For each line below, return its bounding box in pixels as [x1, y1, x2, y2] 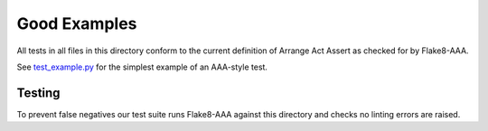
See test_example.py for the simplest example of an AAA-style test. [16, 61, 268, 72]
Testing [16, 85, 61, 100]
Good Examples [16, 14, 137, 33]
